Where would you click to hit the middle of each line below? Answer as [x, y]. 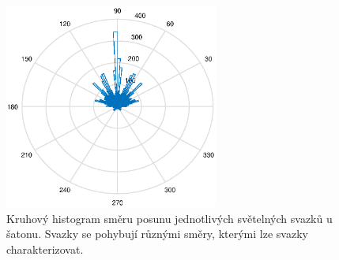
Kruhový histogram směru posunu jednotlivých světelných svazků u [169, 218]
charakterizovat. [45, 249]
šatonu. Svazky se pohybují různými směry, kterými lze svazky [157, 234]
